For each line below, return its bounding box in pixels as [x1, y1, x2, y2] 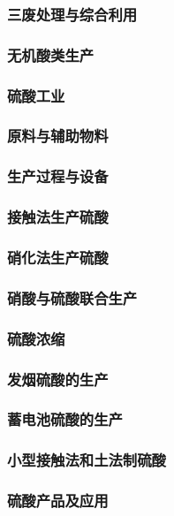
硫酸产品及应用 [7, 489, 109, 512]
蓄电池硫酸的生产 [7, 408, 123, 430]
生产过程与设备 [7, 165, 109, 187]
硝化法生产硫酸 [7, 246, 109, 268]
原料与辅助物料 [7, 125, 109, 147]
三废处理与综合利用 [7, 3, 138, 25]
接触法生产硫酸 [7, 206, 109, 228]
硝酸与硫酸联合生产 [7, 286, 138, 308]
